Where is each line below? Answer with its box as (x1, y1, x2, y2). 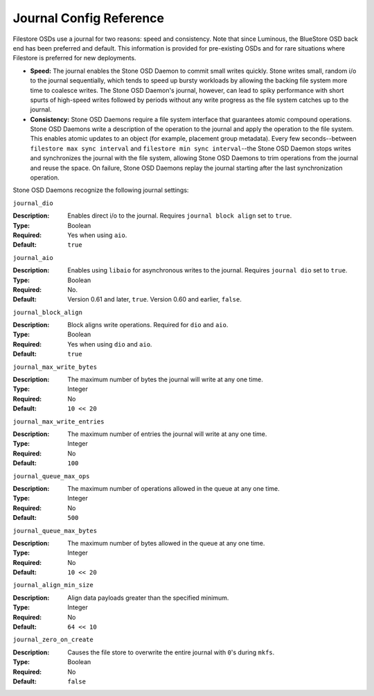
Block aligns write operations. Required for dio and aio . (67, 321, 229, 329)
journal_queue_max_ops (12, 472, 90, 480)
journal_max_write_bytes (12, 363, 97, 371)
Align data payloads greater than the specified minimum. (67, 593, 229, 602)
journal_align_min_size (12, 581, 93, 589)
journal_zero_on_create (12, 636, 93, 644)
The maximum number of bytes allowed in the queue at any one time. (67, 539, 265, 547)
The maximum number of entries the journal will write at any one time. (67, 430, 267, 438)
